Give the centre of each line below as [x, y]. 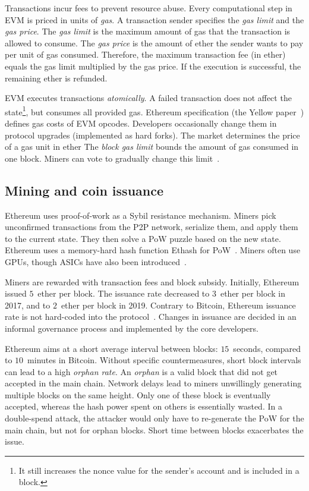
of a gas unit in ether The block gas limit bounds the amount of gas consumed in [152, 147]
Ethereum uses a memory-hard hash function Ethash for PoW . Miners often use [153, 250]
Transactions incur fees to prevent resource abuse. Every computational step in [149, 8]
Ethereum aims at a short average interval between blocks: [111, 348]
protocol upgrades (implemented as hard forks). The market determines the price [152, 135]
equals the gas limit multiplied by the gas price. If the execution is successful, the [153, 66]
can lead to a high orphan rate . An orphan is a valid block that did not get [141, 371]
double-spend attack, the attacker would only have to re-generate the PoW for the [154, 418]
